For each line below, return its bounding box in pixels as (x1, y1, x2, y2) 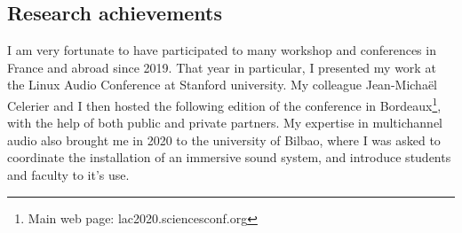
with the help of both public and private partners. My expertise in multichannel (7, 113, 442, 132)
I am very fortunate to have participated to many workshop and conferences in (7, 41, 436, 59)
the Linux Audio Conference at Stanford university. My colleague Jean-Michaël (7, 75, 438, 94)
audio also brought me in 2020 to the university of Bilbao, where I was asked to (7, 130, 441, 149)
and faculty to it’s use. (7, 166, 130, 184)
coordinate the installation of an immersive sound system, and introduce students (7, 148, 451, 167)
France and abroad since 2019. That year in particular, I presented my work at (7, 58, 436, 76)
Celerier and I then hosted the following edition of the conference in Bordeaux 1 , (7, 93, 442, 114)
